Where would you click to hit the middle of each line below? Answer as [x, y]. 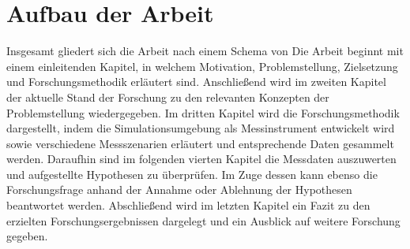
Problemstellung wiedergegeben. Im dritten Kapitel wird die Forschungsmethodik [203, 112]
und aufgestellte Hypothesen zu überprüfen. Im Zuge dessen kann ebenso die [192, 174]
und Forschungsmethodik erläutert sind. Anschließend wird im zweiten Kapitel [196, 82]
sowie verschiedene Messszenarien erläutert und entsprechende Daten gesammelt [200, 143]
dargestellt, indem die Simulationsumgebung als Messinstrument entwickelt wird [201, 128]
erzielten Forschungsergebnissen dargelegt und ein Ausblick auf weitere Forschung [203, 220]
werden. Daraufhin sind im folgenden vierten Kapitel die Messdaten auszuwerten [201, 159]
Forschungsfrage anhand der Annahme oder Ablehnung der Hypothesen [179, 190]
